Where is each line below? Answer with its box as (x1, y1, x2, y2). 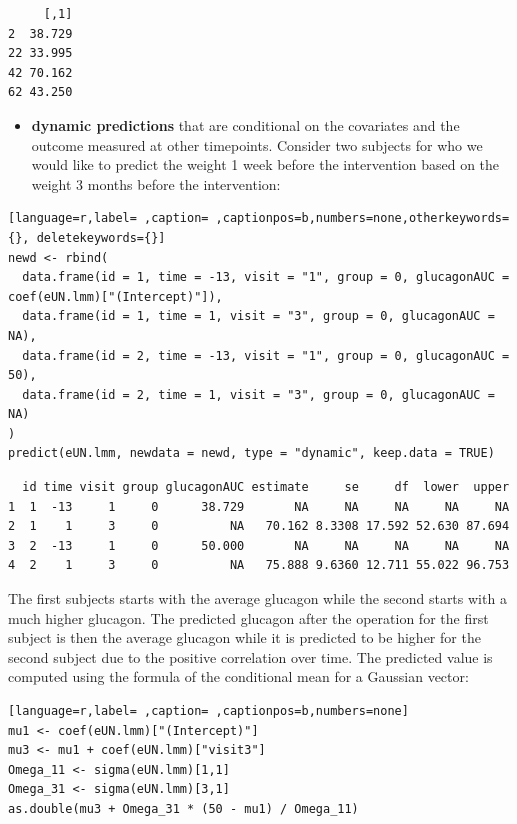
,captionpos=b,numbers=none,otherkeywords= (215, 211, 510, 226)
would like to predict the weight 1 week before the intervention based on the (31, 154, 500, 175)
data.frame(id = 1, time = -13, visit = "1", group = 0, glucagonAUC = (22, 270, 510, 285)
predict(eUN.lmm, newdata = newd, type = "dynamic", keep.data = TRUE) (8, 446, 495, 461)
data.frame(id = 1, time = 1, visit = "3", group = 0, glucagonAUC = (22, 309, 495, 324)
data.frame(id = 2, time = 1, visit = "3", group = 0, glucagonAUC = (22, 387, 495, 402)
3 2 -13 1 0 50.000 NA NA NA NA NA (8, 538, 510, 553)
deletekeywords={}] (36, 230, 166, 245)
